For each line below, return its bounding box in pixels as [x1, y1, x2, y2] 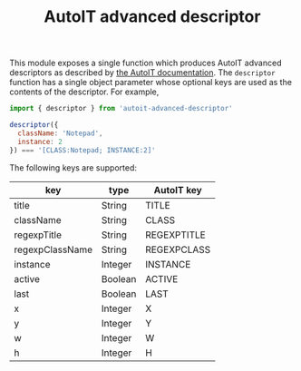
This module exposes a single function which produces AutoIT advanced [9, 57, 282, 69]
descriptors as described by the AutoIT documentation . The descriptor [9, 67, 276, 78]
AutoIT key [153, 183, 202, 196]
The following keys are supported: [9, 161, 138, 173]
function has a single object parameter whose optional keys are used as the [9, 77, 293, 88]
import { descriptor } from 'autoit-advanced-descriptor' [9, 104, 233, 113]
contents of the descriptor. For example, [9, 86, 160, 97]
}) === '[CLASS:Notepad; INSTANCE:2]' [9, 145, 156, 155]
